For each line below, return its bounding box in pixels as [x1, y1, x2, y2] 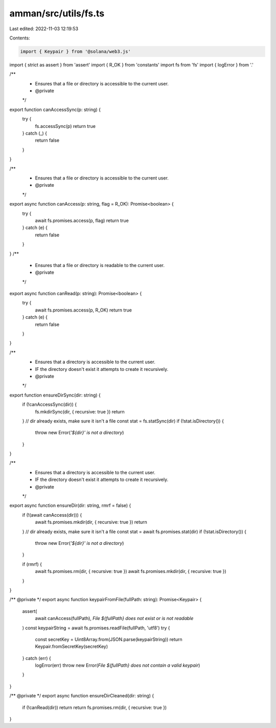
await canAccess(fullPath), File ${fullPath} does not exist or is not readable [35, 615, 194, 622]
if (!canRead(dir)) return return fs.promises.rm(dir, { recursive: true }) [22, 704, 167, 711]
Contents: [9, 35, 30, 41]
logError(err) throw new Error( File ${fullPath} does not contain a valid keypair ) [35, 663, 200, 669]
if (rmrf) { [22, 561, 42, 567]
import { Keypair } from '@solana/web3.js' [20, 49, 131, 54]
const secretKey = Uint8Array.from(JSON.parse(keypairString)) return [35, 636, 182, 642]
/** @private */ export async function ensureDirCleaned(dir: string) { [9, 693, 154, 699]
